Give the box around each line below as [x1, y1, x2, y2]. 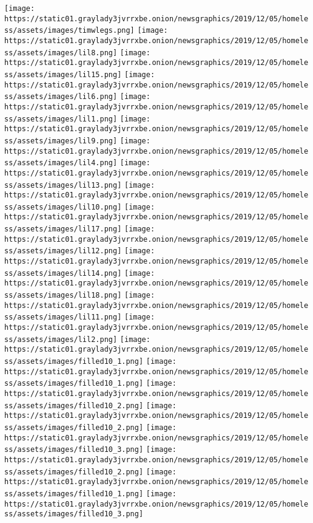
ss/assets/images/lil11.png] [4, 313, 122, 322]
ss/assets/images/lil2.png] [4, 335, 118, 344]
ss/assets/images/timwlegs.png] [4, 26, 135, 35]
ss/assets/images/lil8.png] [4, 48, 118, 57]
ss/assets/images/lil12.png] [4, 247, 122, 256]
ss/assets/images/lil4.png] [4, 159, 118, 168]
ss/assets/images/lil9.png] [4, 136, 118, 145]
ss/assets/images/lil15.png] [4, 70, 122, 79]
